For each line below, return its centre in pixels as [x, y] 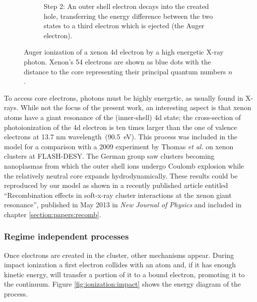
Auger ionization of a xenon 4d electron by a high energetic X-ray [124, 52]
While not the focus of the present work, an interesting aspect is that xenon [136, 107]
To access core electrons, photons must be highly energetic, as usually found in [124, 97]
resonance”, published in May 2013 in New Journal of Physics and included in [123, 205]
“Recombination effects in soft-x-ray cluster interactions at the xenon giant [118, 195]
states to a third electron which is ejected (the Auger [124, 26]
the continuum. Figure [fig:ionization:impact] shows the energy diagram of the [123, 284]
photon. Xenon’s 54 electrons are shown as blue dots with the [117, 61]
